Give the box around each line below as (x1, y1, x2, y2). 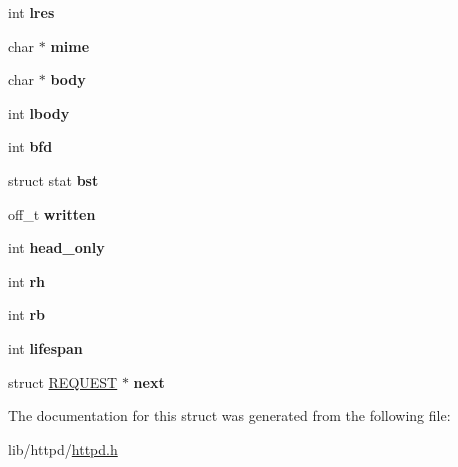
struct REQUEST (8, 371, 118, 392)
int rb (8, 304, 45, 325)
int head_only (8, 237, 105, 258)
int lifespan (8, 337, 83, 358)
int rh (8, 270, 45, 291)
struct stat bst (8, 169, 99, 190)
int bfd (8, 136, 53, 157)
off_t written (8, 203, 96, 224)
